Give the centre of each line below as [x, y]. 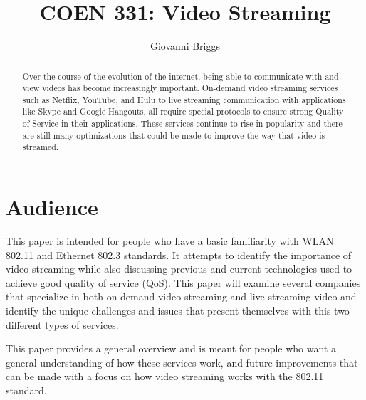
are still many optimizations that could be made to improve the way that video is [174, 135]
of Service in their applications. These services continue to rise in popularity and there [182, 123]
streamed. [41, 147]
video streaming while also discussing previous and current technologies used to [179, 269]
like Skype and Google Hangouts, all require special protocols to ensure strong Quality [183, 111]
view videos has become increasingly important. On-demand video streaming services [180, 88]
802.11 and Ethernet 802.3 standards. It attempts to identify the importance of [179, 254]
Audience [52, 207]
